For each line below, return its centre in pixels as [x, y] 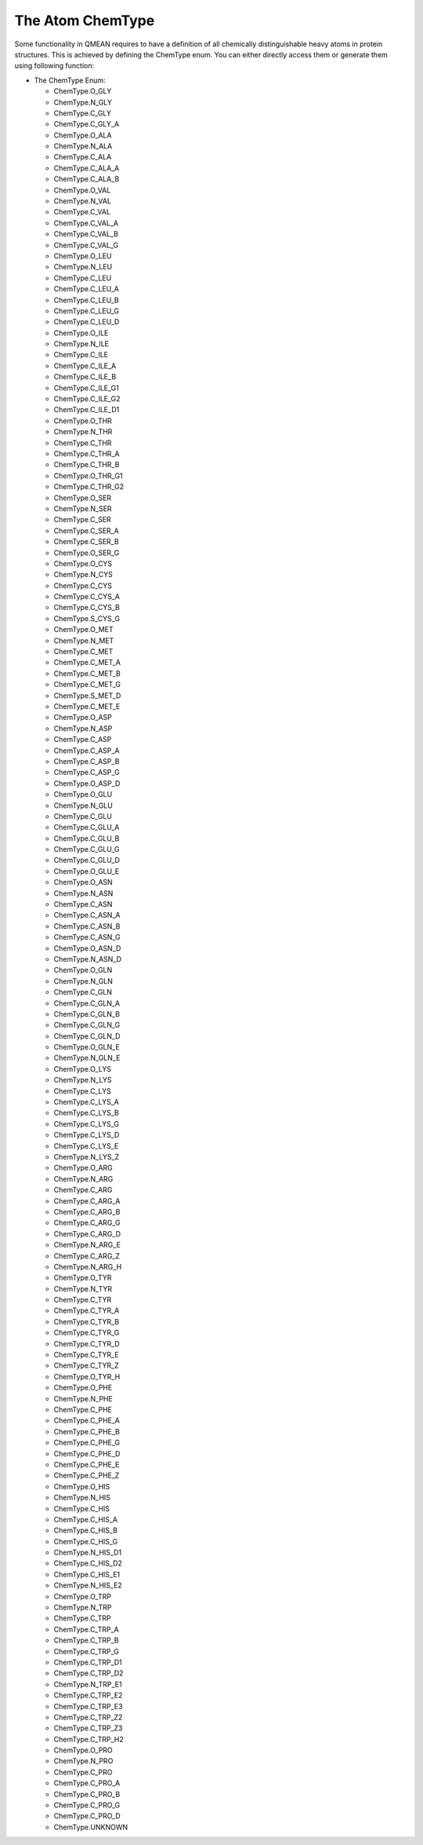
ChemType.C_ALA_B [87, 179]
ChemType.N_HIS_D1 [87, 1553]
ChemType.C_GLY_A [87, 124]
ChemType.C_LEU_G [86, 311]
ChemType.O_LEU [83, 256]
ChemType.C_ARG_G [87, 1223]
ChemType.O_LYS [83, 1069]
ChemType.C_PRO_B [87, 1794]
